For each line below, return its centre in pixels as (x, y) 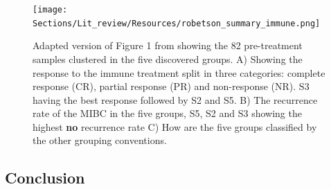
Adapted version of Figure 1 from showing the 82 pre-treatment (168, 45)
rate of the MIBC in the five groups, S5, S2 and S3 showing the (167, 113)
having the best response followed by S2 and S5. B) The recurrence (175, 99)
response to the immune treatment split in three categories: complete (179, 72)
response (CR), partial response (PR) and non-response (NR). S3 (171, 86)
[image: (50, 10)
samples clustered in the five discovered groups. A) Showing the (168, 58)
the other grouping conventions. (100, 140)
